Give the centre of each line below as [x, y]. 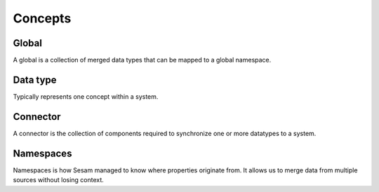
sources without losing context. [59, 180]
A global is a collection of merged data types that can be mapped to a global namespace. [142, 60]
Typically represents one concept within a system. [86, 96]
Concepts [42, 18]
